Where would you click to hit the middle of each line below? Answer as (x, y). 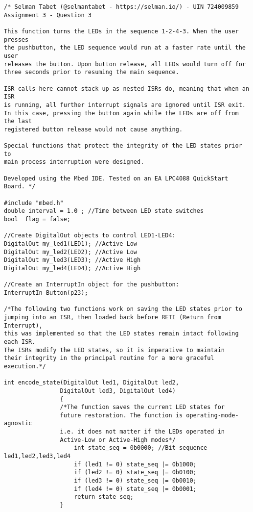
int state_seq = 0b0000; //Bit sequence (141, 448)
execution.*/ (25, 366)
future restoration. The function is (121, 415)
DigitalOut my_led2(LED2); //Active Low (71, 252)
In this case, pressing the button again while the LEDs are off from (121, 113)
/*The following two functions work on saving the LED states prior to (123, 309)
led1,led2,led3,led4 (37, 456)
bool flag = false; (37, 219)
